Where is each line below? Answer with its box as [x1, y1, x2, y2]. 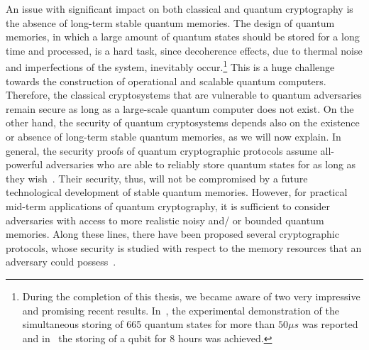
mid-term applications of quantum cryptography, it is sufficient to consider [6, 198, 331, 213]
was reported [302, 317, 358, 332]
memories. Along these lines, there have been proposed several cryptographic [6, 226, 339, 241]
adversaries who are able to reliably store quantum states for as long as [45, 157, 356, 172]
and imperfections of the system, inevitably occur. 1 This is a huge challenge [6, 58, 335, 75]
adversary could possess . [6, 254, 116, 269]
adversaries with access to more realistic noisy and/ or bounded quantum [6, 212, 324, 227]
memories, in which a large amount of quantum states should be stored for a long [6, 29, 360, 44]
